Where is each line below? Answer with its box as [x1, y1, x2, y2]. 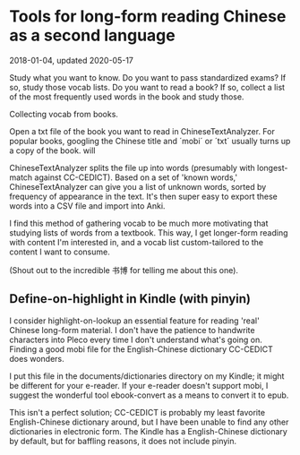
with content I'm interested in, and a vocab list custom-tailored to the [9, 236, 264, 247]
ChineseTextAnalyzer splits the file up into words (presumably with [9, 162, 255, 173]
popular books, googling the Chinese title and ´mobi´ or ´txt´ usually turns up [9, 135, 291, 146]
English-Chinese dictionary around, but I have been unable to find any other [9, 416, 289, 427]
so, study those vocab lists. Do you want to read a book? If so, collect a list [9, 82, 285, 92]
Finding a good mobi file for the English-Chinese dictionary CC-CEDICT [9, 343, 273, 355]
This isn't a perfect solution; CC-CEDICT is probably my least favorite [9, 407, 266, 417]
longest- [256, 162, 288, 173]
